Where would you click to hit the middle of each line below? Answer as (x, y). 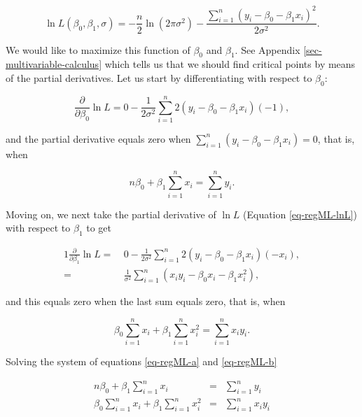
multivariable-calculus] (54, 64)
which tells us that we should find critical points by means (230, 64)
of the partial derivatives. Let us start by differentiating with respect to (159, 77)
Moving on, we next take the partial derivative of (111, 214)
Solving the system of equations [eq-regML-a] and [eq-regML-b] (141, 361)
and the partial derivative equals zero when (98, 138)
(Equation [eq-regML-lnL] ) (300, 214)
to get (99, 228)
